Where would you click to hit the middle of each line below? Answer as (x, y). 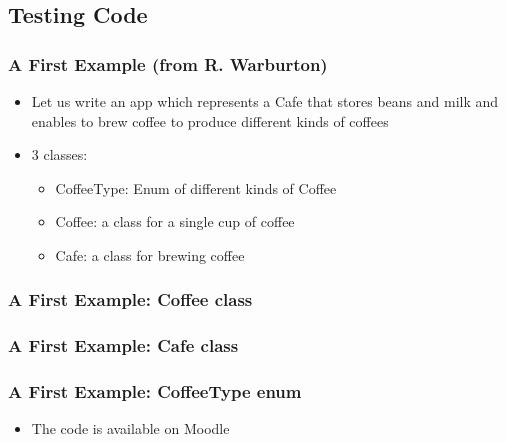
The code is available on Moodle (130, 428)
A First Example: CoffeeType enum (155, 391)
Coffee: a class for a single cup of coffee (175, 221)
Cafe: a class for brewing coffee (150, 254)
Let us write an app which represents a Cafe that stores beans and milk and (265, 101)
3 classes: (59, 154)
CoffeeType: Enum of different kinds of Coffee (196, 187)
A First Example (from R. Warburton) (168, 63)
